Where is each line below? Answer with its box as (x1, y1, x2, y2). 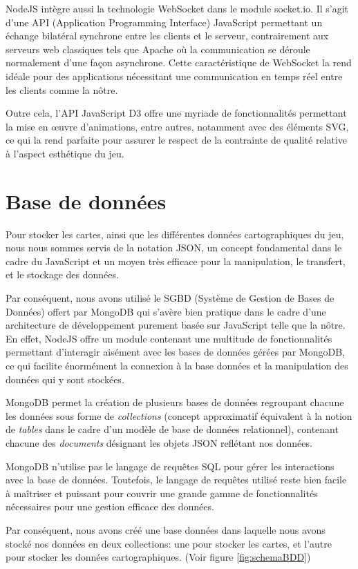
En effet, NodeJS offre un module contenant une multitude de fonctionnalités (6, 331, 332, 345)
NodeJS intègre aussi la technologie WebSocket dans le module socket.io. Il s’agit (6, 1, 349, 15)
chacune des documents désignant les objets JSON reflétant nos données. (6, 435, 312, 450)
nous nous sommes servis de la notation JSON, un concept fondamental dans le (6, 240, 342, 255)
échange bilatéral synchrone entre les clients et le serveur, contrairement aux (6, 28, 329, 43)
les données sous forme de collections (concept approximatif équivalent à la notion (6, 408, 352, 423)
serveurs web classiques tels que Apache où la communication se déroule (6, 41, 310, 56)
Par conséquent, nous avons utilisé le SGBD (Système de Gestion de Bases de (6, 291, 335, 305)
